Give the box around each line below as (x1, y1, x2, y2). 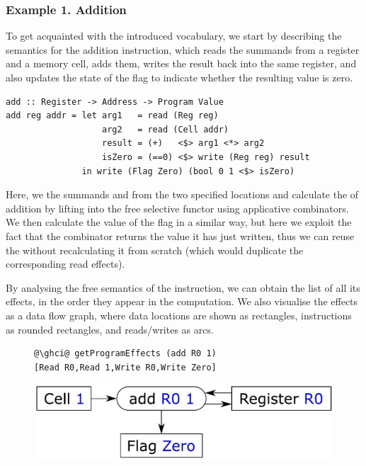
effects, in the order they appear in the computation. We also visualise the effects (6, 294, 358, 309)
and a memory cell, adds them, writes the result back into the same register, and (6, 56, 357, 71)
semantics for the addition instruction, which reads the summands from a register (6, 42, 360, 57)
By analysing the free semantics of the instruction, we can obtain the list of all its (6, 280, 360, 295)
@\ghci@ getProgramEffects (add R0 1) (34, 348, 217, 359)
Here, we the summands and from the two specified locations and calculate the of (6, 187, 359, 202)
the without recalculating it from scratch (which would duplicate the (6, 242, 304, 257)
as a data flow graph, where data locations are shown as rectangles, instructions (6, 307, 352, 322)
